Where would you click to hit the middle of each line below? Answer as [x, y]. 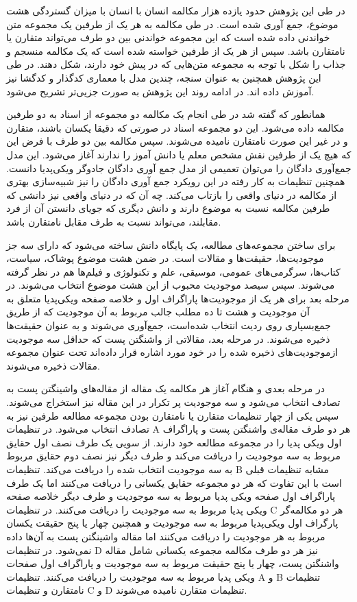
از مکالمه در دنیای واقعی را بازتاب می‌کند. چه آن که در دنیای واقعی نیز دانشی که [172, 194]
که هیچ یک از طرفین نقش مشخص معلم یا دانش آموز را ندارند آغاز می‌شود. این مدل [179, 154]
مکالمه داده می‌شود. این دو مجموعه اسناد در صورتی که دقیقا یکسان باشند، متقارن [175, 127]
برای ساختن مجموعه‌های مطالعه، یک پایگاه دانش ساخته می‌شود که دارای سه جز [171, 244]
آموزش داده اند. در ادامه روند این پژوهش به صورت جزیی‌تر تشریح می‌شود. [160, 91]
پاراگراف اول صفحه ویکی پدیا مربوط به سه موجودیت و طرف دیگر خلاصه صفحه [171, 496]
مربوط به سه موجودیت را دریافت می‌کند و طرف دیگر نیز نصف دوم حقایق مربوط [173, 456]
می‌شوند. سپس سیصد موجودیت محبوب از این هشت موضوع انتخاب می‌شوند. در [171, 285]
